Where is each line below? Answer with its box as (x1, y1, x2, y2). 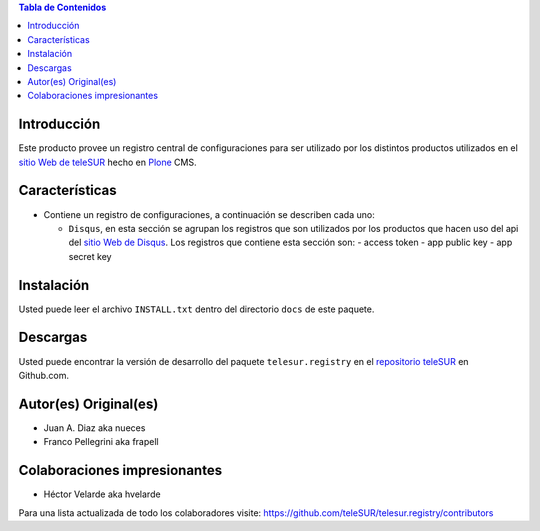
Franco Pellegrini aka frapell (43, 436, 159, 448)
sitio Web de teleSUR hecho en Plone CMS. (18, 156, 197, 168)
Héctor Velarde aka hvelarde (43, 488, 161, 500)
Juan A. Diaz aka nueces (43, 421, 146, 434)
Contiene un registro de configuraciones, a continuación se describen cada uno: (43, 208, 375, 220)
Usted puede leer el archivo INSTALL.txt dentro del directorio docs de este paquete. (18, 303, 375, 315)
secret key (68, 250, 112, 262)
